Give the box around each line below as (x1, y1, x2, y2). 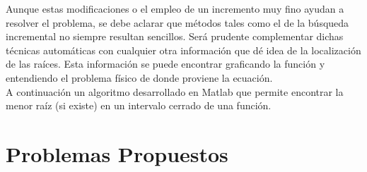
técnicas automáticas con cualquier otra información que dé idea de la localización (6, 42, 361, 57)
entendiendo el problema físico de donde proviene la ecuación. (6, 70, 273, 85)
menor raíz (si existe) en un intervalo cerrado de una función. (6, 98, 272, 113)
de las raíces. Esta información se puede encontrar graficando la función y (6, 56, 325, 71)
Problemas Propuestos (6, 139, 228, 168)
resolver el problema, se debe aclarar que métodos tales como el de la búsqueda (6, 15, 349, 30)
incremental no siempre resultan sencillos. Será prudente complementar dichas (6, 29, 344, 44)
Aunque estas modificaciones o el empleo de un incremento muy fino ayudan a (6, 1, 344, 16)
